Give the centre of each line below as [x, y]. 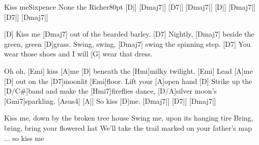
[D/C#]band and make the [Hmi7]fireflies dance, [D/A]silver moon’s [110, 91]
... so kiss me [24, 138]
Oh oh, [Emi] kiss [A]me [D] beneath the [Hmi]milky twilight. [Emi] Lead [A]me [128, 70]
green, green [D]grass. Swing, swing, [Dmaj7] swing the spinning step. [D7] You [127, 43]
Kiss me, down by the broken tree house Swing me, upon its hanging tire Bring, [129, 118]
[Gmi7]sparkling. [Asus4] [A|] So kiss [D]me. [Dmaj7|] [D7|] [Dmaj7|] [110, 100]
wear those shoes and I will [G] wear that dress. [78, 54]
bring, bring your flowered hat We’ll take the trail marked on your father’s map [128, 127]
